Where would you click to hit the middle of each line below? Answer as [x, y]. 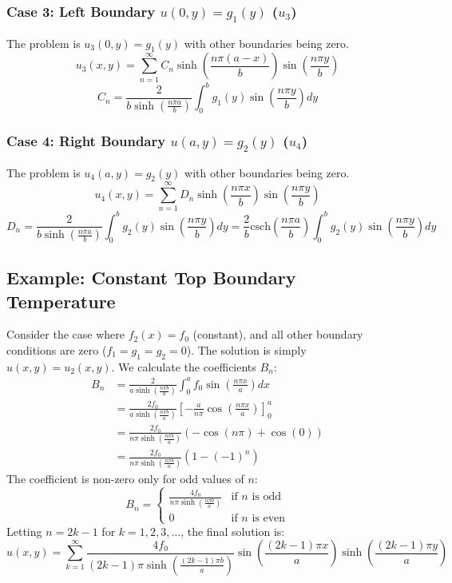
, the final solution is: [233, 531]
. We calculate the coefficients [184, 366]
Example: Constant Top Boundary [151, 278]
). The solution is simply [246, 349]
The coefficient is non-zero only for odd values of [125, 478]
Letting [24, 531]
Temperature [61, 301]
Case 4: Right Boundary [86, 140]
